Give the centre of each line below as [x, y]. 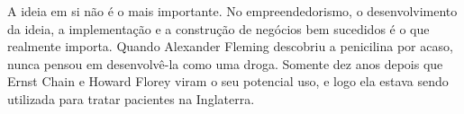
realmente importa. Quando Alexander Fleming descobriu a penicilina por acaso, [230, 46]
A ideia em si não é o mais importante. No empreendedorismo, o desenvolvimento [232, 11]
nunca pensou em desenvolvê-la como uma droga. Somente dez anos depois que [225, 63]
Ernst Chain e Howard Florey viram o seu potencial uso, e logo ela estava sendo [228, 81]
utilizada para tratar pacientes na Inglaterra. [131, 98]
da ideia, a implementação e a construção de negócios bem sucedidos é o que [218, 28]
